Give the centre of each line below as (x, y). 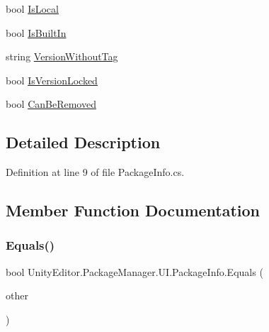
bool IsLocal (32, 9)
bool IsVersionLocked (52, 80)
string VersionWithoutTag (62, 56)
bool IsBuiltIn (36, 32)
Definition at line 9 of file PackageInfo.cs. (95, 172)
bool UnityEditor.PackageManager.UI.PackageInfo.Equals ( (134, 271)
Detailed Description (83, 142)
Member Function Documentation (133, 210)
